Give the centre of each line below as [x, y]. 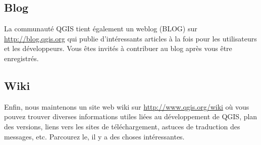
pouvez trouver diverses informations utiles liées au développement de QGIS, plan [131, 116]
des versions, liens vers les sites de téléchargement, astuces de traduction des [122, 126]
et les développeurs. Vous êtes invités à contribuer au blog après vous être [118, 48]
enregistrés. [21, 58]
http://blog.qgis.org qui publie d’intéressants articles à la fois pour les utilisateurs [130, 38]
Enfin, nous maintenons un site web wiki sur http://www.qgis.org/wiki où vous [127, 106]
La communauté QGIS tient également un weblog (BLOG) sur [101, 29]
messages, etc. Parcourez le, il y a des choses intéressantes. [94, 136]
